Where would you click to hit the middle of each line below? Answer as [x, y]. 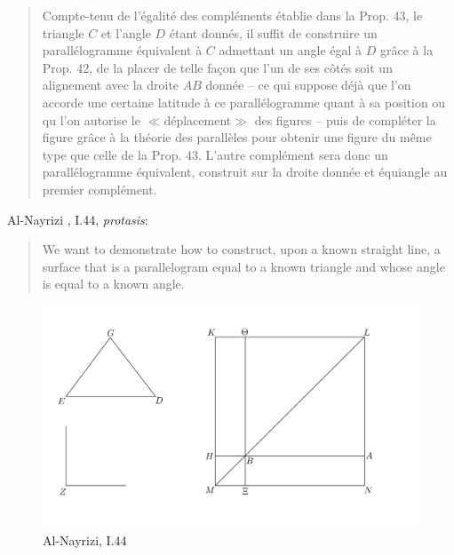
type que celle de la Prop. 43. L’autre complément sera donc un [215, 154]
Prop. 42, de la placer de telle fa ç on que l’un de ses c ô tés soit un [217, 67]
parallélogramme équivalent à [122, 50]
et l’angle [126, 32]
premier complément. [100, 189]
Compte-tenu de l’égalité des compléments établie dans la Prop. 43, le [232, 15]
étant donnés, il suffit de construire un [273, 32]
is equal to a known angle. [113, 284]
